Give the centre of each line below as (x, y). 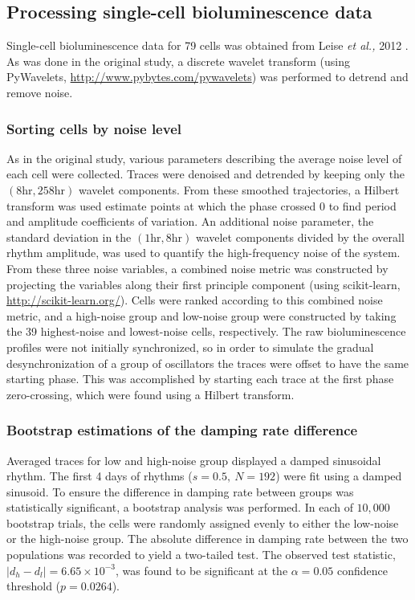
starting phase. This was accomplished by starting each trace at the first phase (200, 379)
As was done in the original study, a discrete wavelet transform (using (178, 61)
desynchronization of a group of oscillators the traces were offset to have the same (208, 363)
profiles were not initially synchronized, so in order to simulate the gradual (190, 347)
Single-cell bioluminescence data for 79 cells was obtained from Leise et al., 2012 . (207, 45)
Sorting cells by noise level (94, 128)
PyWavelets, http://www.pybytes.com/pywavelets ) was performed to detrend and (207, 77)
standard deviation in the (69, 237)
